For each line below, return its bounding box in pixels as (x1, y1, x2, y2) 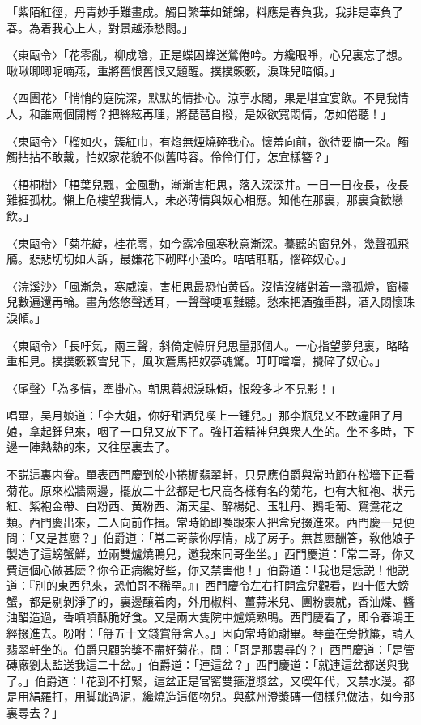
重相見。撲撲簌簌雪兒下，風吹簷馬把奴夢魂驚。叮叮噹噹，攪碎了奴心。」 (6, 352, 386, 369)
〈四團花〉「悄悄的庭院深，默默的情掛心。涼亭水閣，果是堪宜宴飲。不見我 (6, 89, 398, 106)
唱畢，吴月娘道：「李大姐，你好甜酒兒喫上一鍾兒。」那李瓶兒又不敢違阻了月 (6, 407, 403, 424)
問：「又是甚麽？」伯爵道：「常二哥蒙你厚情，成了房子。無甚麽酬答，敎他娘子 (6, 529, 415, 546)
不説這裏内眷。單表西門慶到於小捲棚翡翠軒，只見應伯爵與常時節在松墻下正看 (6, 466, 415, 483)
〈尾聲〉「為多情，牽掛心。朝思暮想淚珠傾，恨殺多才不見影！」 (6, 379, 341, 396)
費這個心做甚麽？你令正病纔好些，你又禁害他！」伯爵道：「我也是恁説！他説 (6, 561, 409, 578)
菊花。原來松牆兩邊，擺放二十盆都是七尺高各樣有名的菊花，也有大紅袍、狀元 (6, 481, 415, 498)
